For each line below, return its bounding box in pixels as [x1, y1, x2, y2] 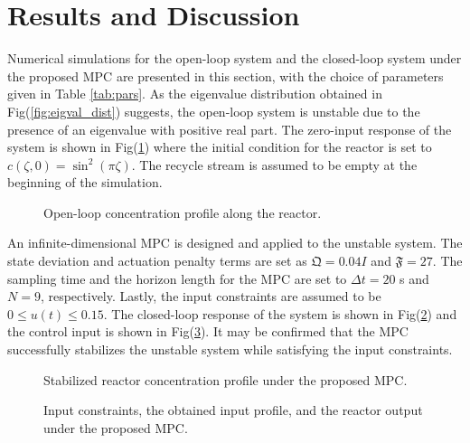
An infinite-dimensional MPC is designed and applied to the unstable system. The [7, 233, 463, 252]
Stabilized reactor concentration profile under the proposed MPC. [43, 370, 408, 389]
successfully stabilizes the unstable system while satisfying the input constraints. [7, 340, 453, 359]
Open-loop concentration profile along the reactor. [43, 203, 322, 221]
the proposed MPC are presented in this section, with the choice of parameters [7, 66, 444, 85]
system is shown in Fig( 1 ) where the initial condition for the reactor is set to [7, 137, 432, 156]
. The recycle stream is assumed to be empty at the [131, 155, 418, 174]
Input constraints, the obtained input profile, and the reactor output [43, 401, 423, 419]
